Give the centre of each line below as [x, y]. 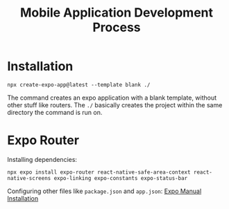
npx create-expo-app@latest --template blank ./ [79, 84]
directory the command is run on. [55, 112]
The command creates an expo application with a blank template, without [112, 98]
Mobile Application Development [117, 13]
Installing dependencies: [42, 159]
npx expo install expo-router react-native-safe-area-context [99, 172]
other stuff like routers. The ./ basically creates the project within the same [115, 104]
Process [117, 27]
